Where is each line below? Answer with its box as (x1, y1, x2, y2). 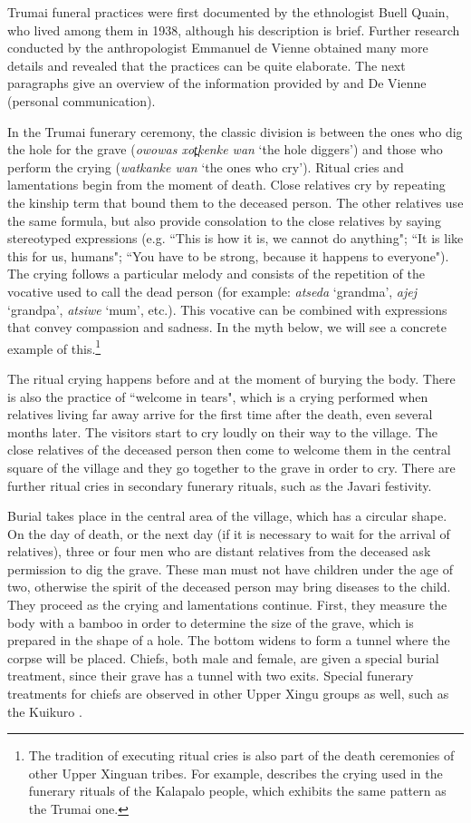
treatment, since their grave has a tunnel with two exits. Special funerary (7, 666, 414, 685)
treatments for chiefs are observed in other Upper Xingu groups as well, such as (7, 684, 449, 703)
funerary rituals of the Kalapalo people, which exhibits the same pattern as (28, 781, 447, 800)
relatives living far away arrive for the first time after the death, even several (7, 405, 433, 424)
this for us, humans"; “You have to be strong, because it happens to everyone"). (7, 246, 449, 265)
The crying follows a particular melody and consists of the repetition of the (7, 264, 425, 283)
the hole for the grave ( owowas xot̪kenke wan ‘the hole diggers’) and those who (7, 140, 443, 159)
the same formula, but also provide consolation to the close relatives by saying (7, 211, 441, 230)
